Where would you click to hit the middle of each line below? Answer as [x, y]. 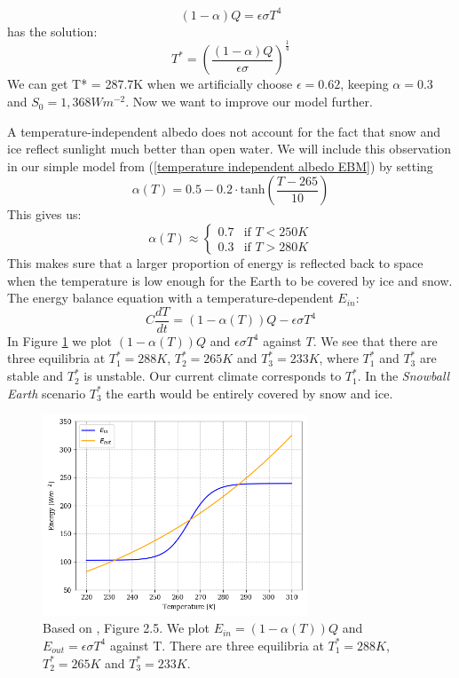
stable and [36, 376]
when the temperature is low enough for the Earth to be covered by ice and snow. [230, 280]
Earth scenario [47, 393]
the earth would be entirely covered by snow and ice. [249, 393]
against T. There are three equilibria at [217, 645]
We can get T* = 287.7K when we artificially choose [150, 84]
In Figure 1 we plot [60, 340]
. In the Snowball [404, 376]
